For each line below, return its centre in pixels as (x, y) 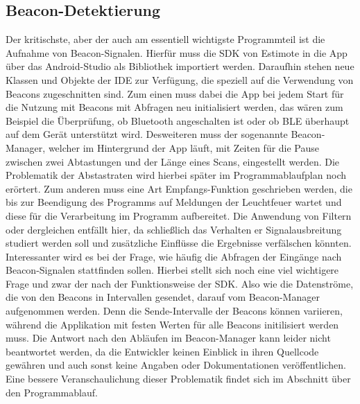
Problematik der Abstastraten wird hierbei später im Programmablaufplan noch (176, 175)
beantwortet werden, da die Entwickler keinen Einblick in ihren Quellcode (162, 351)
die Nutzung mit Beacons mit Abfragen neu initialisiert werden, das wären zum (174, 107)
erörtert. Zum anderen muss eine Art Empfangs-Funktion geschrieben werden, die (179, 188)
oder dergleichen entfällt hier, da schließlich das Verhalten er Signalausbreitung (174, 229)
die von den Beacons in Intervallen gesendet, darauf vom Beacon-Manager (163, 297)
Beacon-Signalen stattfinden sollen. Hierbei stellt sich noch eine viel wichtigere (172, 270)
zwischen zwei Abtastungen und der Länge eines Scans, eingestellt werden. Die (173, 161)
